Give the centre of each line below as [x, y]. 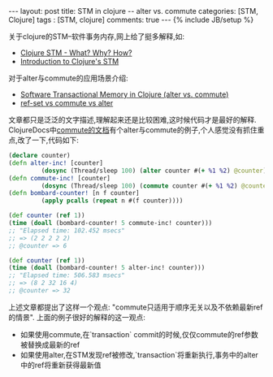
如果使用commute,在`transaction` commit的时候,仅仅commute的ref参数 [139, 334]
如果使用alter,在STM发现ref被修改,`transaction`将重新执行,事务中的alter [139, 354]
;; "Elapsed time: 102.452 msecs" [67, 230]
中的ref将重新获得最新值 [61, 365]
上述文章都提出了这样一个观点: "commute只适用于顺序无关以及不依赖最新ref [136, 307]
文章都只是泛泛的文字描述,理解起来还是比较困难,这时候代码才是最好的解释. [133, 120]
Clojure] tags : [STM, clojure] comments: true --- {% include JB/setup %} [131, 19]
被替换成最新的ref [50, 344]
